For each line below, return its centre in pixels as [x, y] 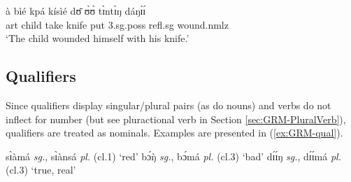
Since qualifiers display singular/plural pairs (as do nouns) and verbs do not [169, 105]
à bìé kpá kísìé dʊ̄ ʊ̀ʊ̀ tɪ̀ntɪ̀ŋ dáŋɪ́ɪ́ [76, 10]
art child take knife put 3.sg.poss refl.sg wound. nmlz [117, 24]
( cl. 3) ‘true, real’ [41, 170]
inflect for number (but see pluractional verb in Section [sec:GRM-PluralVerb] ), [176, 119]
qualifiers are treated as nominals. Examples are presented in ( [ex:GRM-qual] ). [174, 133]
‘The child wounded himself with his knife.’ [98, 38]
